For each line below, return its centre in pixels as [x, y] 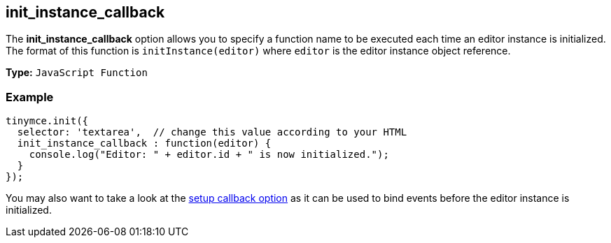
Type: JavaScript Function [77, 73]
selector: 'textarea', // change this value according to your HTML [212, 132]
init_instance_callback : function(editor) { [144, 143]
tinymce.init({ [47, 121]
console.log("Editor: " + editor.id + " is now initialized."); [209, 155]
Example [30, 97]
